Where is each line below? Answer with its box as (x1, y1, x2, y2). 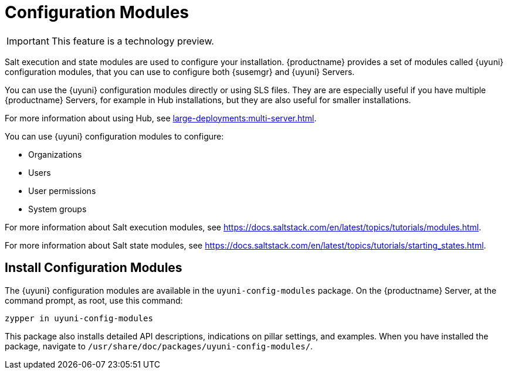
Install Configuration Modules (5, 260, 182, 276)
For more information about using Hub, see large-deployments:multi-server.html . (5, 113, 317, 123)
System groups (28, 203, 87, 214)
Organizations (28, 149, 82, 159)
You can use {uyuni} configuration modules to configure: (5, 131, 224, 141)
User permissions (28, 185, 96, 196)
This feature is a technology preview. (51, 35, 214, 47)
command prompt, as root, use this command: (5, 295, 183, 305)
